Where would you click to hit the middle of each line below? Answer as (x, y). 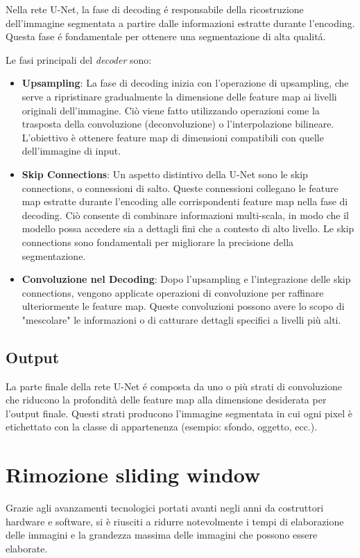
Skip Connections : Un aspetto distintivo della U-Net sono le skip (165, 174)
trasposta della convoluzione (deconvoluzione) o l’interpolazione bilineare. (178, 124)
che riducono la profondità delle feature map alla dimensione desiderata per (166, 400)
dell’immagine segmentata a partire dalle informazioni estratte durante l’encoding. (180, 23)
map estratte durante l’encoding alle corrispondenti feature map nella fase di (185, 201)
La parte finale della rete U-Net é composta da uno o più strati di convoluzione (174, 386)
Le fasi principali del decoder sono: (79, 59)
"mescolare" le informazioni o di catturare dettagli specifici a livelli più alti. (181, 319)
